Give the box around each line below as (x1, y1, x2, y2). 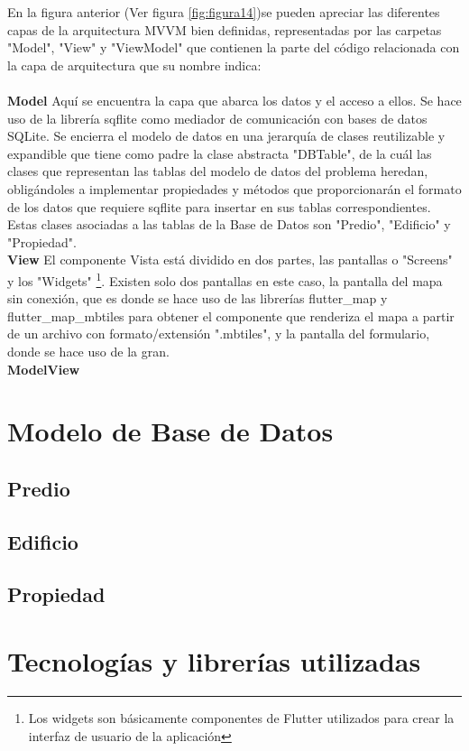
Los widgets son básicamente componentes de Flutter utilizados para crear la (28, 708, 455, 727)
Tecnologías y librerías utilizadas (7, 643, 421, 680)
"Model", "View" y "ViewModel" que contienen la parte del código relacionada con (7, 38, 460, 57)
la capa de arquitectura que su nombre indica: (7, 55, 262, 74)
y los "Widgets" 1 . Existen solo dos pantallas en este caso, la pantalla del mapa (7, 268, 443, 290)
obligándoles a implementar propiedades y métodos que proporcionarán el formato (7, 179, 462, 198)
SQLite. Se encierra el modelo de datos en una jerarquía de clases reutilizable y (7, 126, 446, 145)
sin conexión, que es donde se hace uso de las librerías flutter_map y (7, 289, 388, 308)
